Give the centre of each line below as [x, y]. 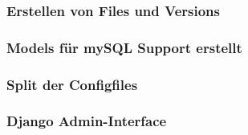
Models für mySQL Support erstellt [124, 47]
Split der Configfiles [72, 84]
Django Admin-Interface [87, 121]
